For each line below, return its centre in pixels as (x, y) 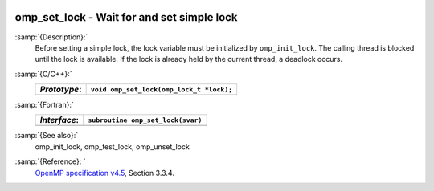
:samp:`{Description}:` (51, 37)
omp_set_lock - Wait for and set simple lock (126, 17)
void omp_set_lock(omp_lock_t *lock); (162, 89)
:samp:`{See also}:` (47, 136)
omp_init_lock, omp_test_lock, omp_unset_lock (113, 146)
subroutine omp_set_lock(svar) (145, 120)
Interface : (59, 120)
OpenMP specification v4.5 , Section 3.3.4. (104, 173)
